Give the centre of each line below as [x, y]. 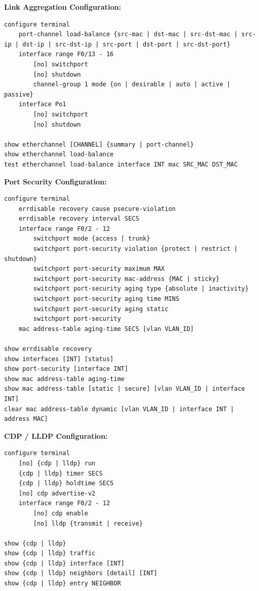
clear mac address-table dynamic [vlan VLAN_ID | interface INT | [119, 409]
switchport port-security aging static [101, 309]
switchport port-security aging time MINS [106, 299]
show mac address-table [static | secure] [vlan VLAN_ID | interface [125, 389]
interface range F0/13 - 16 [66, 54]
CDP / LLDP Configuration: [56, 435]
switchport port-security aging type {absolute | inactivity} [141, 289]
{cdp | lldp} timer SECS [61, 473]
